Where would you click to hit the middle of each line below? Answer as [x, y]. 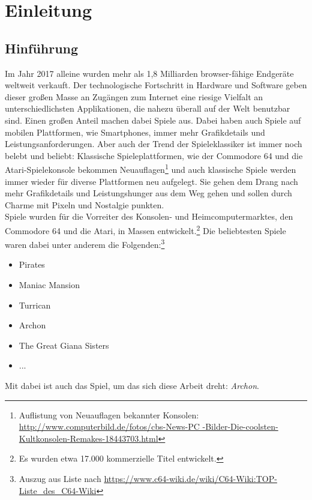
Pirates [32, 264]
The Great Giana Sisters [64, 345]
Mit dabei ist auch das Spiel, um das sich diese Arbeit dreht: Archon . [132, 386]
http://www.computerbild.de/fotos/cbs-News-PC [109, 426]
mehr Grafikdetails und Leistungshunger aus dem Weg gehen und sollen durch [148, 193]
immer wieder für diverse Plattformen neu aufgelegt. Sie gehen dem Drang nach [151, 181]
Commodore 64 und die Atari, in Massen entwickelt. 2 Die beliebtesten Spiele [145, 229]
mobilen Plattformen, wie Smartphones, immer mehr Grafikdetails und [135, 132]
